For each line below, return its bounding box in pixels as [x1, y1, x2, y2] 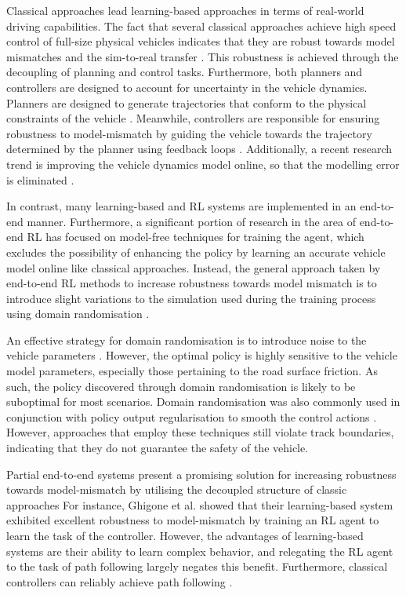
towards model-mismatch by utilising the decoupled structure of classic [6, 481, 347, 498]
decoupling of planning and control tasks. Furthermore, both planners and [6, 64, 363, 80]
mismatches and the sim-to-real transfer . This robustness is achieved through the [6, 48, 399, 64]
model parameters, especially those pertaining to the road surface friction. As [6, 363, 378, 379]
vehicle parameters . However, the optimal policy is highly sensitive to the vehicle [6, 347, 397, 363]
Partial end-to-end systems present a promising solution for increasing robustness [6, 465, 397, 482]
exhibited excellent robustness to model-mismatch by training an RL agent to [6, 512, 379, 528]
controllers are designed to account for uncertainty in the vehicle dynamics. [6, 78, 368, 95]
